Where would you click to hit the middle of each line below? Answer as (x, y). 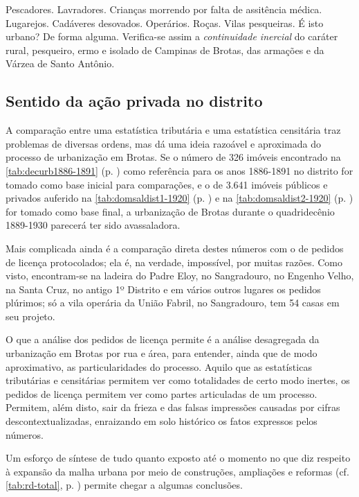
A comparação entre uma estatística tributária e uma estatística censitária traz (173, 130)
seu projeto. (30, 316)
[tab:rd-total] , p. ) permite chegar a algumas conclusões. (124, 485)
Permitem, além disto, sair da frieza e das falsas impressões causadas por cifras (173, 407)
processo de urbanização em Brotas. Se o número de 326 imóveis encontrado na (173, 157)
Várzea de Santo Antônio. (60, 63)
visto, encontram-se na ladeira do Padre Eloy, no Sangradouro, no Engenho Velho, (180, 276)
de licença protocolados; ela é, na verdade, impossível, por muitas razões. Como (174, 262)
